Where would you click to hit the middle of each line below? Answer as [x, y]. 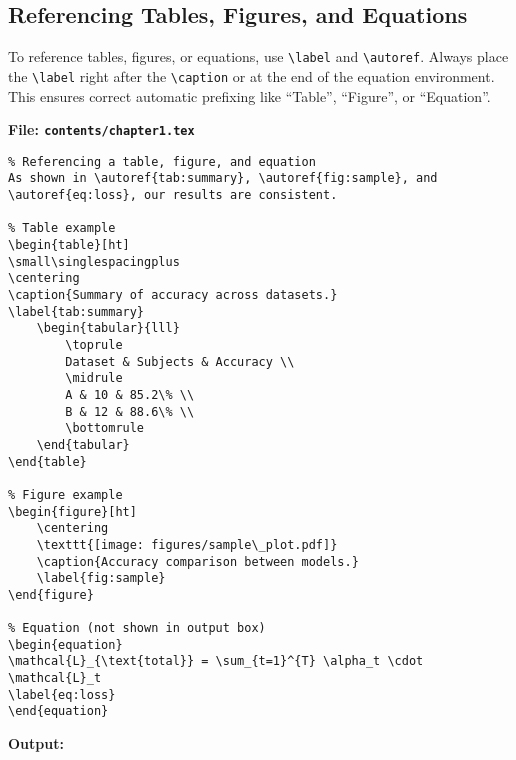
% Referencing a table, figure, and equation [162, 161]
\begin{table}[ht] [69, 245]
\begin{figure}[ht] [72, 511]
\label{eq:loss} [62, 694]
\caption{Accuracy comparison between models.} [197, 561]
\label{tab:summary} [76, 311]
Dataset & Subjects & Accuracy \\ [180, 361]
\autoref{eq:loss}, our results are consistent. [173, 195]
